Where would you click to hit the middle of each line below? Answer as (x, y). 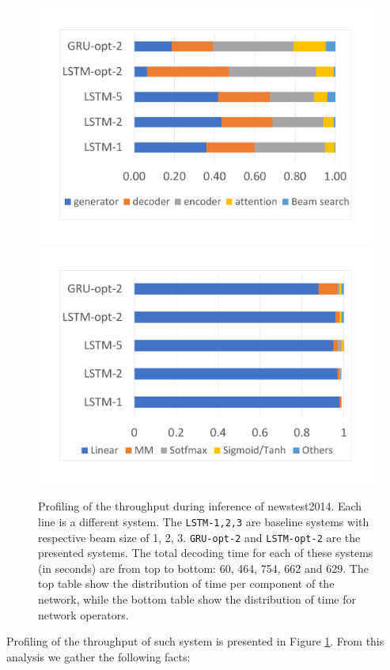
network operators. (83, 614)
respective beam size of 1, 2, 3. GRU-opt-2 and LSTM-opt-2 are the (199, 537)
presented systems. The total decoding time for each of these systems (206, 553)
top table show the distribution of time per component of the (186, 583)
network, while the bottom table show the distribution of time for (197, 599)
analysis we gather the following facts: (98, 656)
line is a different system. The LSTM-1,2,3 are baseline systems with (204, 521)
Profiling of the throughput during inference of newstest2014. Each (200, 506)
